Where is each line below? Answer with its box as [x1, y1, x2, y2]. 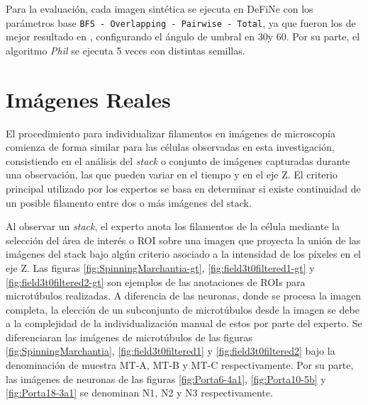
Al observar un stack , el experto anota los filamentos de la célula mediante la [6, 219, 340, 234]
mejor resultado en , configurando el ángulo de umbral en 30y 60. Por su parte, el [6, 29, 360, 44]
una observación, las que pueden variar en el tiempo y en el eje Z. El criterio [6, 167, 338, 182]
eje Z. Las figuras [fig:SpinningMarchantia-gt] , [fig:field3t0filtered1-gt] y [6, 260, 315, 275]
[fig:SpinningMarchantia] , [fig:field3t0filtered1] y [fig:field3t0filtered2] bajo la [6, 343, 335, 358]
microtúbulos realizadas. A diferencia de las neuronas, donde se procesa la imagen [6, 288, 362, 303]
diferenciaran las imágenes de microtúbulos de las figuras [6, 329, 252, 344]
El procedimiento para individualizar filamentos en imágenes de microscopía [6, 125, 335, 140]
